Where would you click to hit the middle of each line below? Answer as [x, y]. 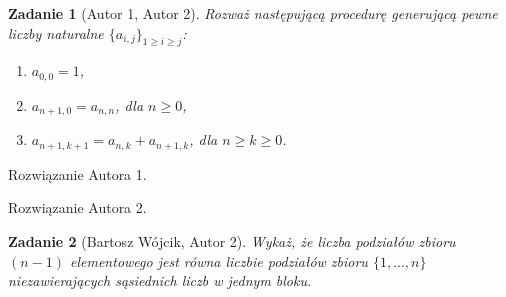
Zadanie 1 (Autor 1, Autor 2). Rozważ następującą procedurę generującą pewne [253, 13]
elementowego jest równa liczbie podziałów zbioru [219, 260]
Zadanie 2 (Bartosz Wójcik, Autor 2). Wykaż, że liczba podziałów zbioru [232, 240]
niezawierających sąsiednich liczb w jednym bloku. [160, 280]
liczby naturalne [56, 32]
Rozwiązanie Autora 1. [77, 173]
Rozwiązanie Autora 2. [77, 207]
